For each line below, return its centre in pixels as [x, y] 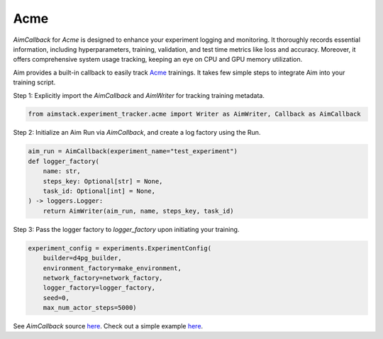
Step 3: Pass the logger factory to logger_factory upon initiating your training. [126, 229]
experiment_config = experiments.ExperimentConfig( [120, 248]
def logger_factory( [63, 161]
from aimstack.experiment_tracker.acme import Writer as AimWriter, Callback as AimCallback [194, 114]
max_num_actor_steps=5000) [90, 308]
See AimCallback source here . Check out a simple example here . [108, 326]
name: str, [62, 171]
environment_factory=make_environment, [112, 268]
